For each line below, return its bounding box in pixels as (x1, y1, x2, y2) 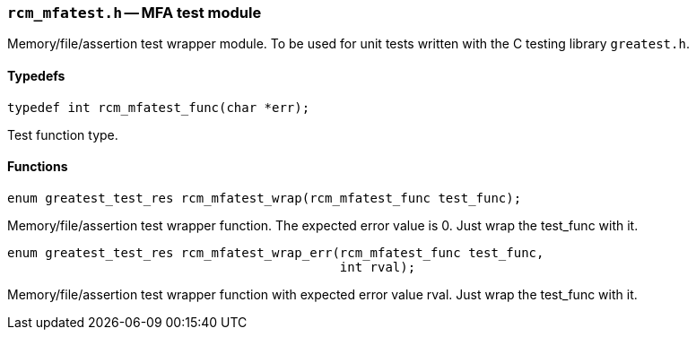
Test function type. (7, 126, 118, 143)
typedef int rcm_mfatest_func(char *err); (7, 99, 310, 115)
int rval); (339, 259, 416, 274)
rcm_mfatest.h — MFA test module (7, 4, 262, 22)
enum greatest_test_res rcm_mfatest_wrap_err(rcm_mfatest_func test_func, (7, 245, 544, 260)
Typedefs (7, 67, 65, 83)
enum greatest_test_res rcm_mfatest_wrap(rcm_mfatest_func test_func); (7, 190, 522, 205)
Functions (7, 159, 68, 175)
